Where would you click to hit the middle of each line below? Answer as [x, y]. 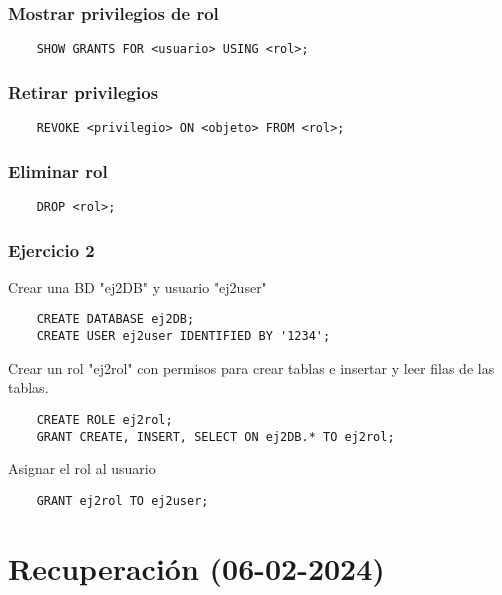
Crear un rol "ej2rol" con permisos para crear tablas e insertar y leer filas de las [251, 367]
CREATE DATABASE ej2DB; [115, 319]
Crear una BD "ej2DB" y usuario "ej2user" [137, 286]
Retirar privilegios [83, 91]
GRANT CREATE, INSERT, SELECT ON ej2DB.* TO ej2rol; [215, 436]
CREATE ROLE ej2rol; [104, 419]
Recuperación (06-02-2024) [196, 567]
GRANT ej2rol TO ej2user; [122, 500]
